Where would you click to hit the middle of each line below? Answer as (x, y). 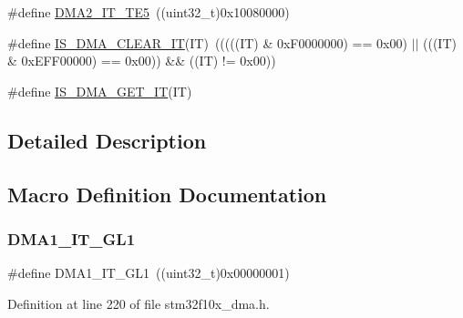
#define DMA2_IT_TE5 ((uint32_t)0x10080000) (149, 12)
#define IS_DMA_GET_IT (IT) (100, 91)
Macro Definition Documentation (167, 194)
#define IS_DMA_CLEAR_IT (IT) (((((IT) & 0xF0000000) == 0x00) (207, 42)
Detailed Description (107, 140)
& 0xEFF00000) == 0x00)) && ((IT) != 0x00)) (142, 61)
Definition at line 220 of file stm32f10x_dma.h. (139, 303)
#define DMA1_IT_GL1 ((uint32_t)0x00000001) (149, 273)
